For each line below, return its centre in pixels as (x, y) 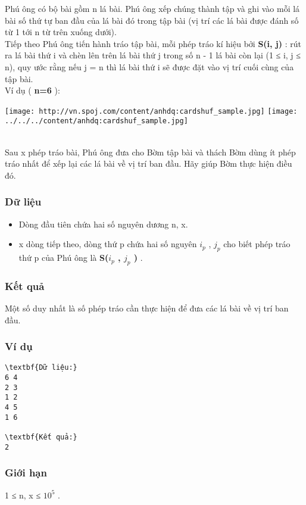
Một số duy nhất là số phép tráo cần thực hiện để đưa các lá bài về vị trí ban (147, 308)
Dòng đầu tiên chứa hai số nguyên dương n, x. (103, 224)
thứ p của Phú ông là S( (64, 258)
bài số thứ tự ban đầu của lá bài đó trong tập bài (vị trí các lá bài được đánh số (152, 20)
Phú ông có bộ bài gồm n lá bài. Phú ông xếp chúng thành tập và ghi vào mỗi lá (152, 8)
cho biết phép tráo (257, 244)
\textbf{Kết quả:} (41, 437)
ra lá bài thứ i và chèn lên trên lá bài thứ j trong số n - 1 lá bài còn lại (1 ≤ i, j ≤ (153, 55)
